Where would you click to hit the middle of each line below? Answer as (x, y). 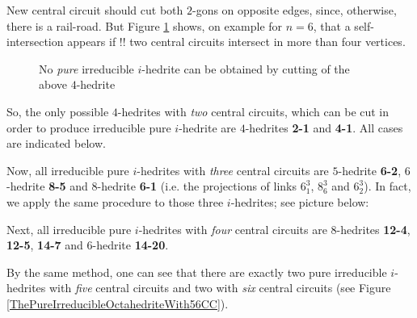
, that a (332, 25)
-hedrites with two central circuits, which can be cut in (253, 111)
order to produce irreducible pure (89, 127)
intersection (35, 42)
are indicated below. (56, 143)
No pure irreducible (86, 68)
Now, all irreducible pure (68, 170)
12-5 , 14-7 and (45, 245)
